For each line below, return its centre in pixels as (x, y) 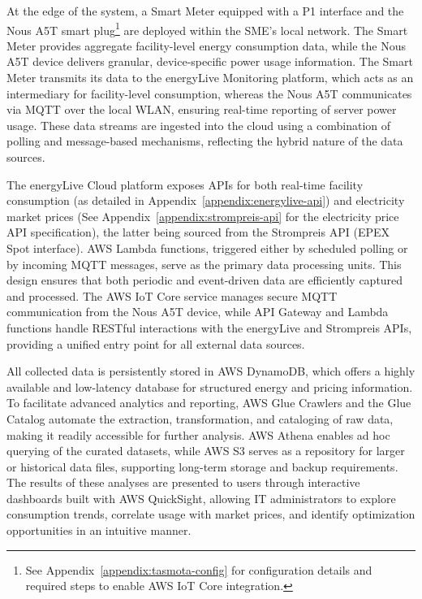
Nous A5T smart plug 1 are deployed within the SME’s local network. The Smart (207, 28)
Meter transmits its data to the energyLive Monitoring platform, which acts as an (210, 78)
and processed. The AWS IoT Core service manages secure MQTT (172, 295)
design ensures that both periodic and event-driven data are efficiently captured (205, 280)
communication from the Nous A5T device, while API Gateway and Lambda (198, 312)
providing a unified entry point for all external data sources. (156, 343)
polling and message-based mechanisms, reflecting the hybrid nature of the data (205, 141)
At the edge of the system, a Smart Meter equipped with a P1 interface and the (205, 11)
